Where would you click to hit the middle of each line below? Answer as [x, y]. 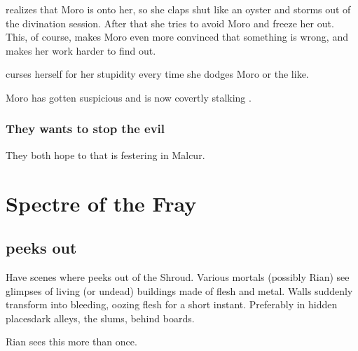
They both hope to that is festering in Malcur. [105, 154]
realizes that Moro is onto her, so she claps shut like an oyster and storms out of [178, 9]
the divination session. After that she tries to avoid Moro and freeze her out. [170, 23]
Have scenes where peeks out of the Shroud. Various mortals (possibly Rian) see [178, 276]
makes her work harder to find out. [81, 50]
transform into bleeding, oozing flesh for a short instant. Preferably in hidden [172, 304]
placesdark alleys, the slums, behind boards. [100, 318]
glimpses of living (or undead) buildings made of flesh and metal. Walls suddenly [179, 290]
